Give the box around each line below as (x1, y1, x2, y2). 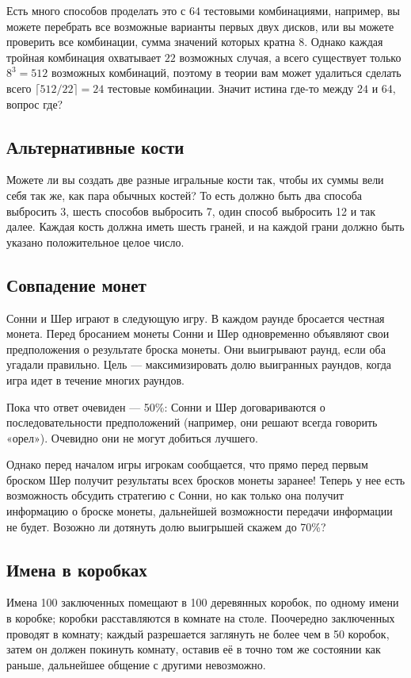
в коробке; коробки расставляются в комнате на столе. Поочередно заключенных (6, 610, 395, 626)
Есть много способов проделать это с (6, 2, 186, 18)
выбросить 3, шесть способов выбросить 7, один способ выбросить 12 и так (6, 202, 376, 219)
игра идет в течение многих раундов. (6, 371, 185, 388)
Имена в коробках (6, 557, 147, 581)
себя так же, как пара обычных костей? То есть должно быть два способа (6, 186, 363, 203)
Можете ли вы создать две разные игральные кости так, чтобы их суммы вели (6, 171, 384, 188)
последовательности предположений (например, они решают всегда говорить (6, 414, 378, 431)
